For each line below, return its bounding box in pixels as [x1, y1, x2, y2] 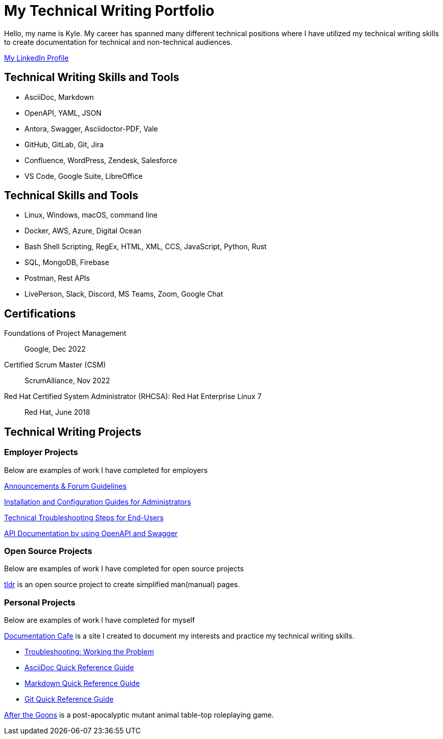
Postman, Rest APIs [24, 274, 90, 283]
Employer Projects [4, 447, 78, 458]
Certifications [4, 307, 76, 320]
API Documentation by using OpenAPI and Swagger [4, 529, 178, 538]
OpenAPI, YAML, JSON [24, 108, 101, 117]
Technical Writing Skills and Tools [4, 71, 179, 84]
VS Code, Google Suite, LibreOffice [24, 171, 143, 180]
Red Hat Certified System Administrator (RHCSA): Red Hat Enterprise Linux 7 [4, 392, 262, 401]
